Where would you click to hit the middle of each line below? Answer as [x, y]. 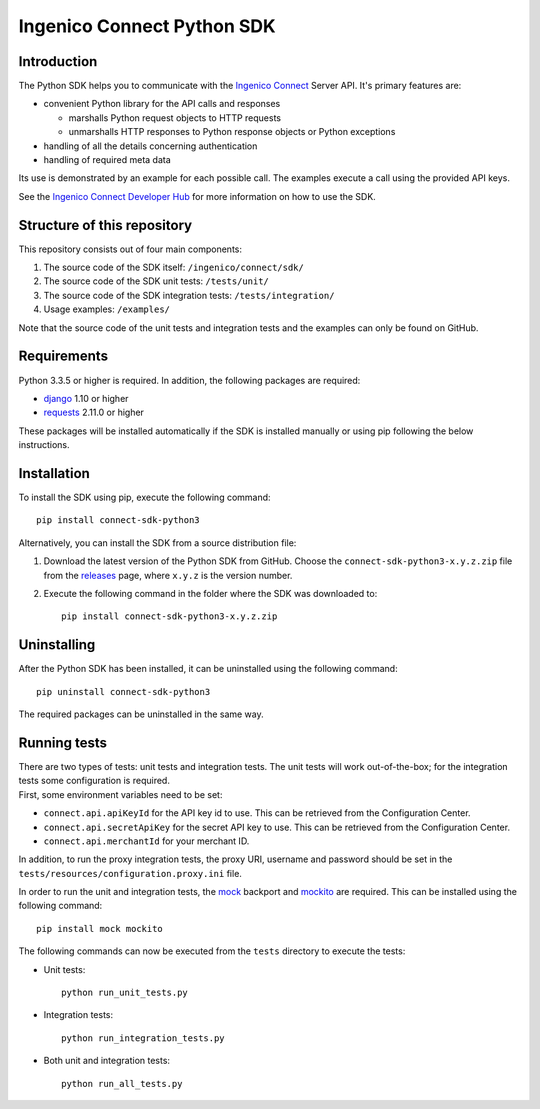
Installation [54, 473]
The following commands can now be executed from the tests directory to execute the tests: [212, 951]
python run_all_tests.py [122, 1083]
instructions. [44, 445]
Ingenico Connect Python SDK [147, 26]
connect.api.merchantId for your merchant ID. [146, 841]
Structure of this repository [105, 225]
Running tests [63, 742]
